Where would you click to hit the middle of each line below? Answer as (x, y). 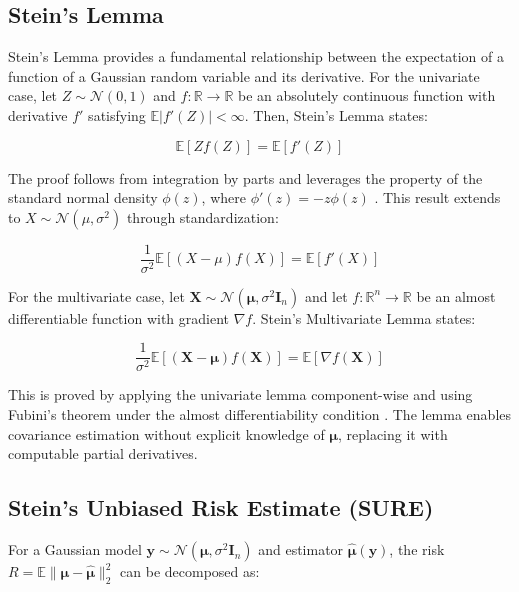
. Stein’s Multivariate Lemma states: (364, 317)
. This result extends (437, 197)
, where (223, 197)
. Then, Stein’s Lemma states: (336, 114)
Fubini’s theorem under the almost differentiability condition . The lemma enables (260, 414)
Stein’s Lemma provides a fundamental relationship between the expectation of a (256, 56)
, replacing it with (392, 433)
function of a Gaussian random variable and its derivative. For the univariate (244, 75)
